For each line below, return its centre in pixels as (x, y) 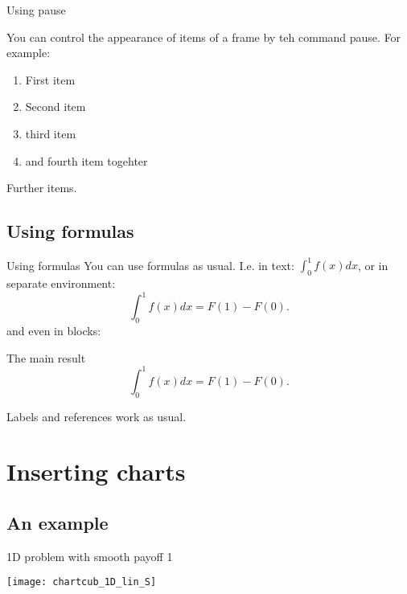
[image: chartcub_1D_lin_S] (82, 582)
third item (51, 133)
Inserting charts (96, 471)
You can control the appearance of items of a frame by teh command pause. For (204, 37)
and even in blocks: (54, 331)
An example (58, 522)
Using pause (36, 10)
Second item (55, 107)
